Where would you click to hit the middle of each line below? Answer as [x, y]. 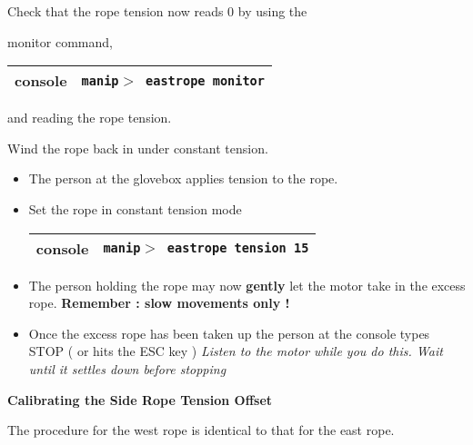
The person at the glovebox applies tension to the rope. [183, 178]
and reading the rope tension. [90, 118]
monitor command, [60, 41]
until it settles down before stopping [127, 368]
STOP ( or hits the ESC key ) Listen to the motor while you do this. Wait [236, 351]
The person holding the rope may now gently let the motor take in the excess [247, 285]
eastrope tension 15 [238, 248]
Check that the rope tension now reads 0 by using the [157, 11]
